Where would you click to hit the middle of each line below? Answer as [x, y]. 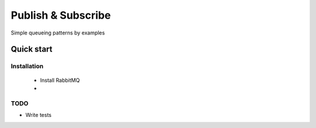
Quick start [32, 49]
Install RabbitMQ [60, 80]
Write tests [39, 115]
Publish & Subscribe [61, 15]
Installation [27, 66]
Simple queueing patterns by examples [58, 33]
